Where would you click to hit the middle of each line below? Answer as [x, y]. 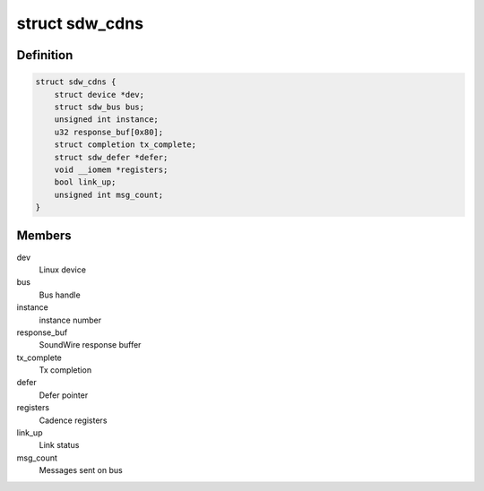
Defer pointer [64, 395]
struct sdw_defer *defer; [111, 157]
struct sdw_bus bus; [99, 107]
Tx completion [65, 370]
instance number [70, 320]
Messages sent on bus [81, 470]
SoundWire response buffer [90, 345]
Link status [59, 445]
